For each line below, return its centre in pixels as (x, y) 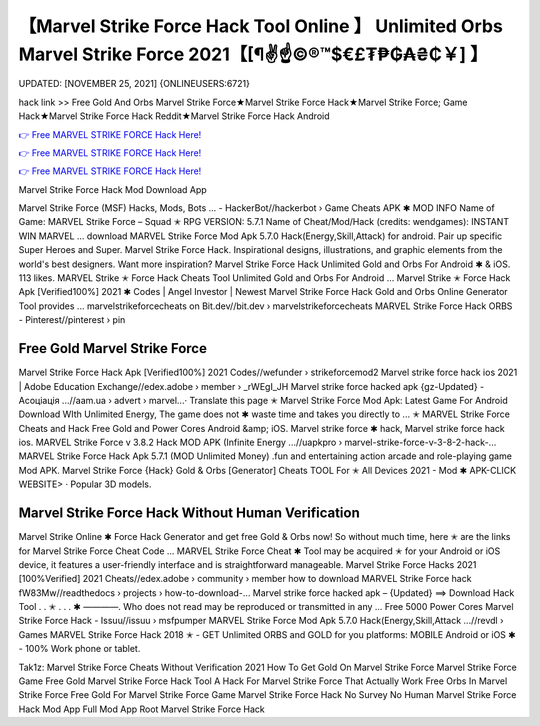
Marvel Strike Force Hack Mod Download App (112, 189)
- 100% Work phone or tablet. (79, 649)
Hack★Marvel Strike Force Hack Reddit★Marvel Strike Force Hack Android (174, 116)
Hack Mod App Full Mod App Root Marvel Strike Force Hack (141, 709)
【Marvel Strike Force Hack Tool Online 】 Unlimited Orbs (261, 26)
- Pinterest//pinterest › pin (72, 320)
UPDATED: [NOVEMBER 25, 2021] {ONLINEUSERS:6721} (134, 84)
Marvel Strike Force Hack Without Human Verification (189, 513)
